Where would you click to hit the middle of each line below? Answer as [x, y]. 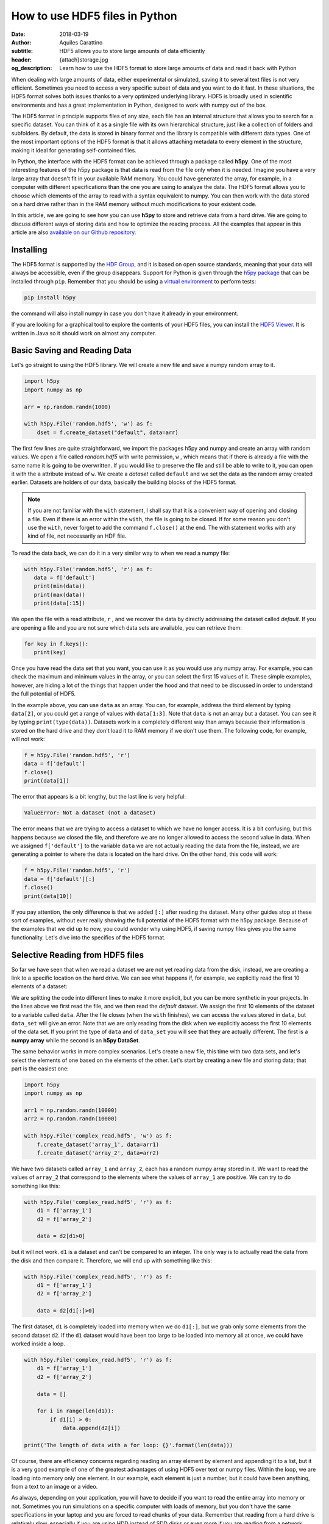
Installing [30, 250]
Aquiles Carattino [81, 42]
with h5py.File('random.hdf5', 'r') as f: [88, 569]
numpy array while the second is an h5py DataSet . [76, 1040]
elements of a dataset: [39, 986]
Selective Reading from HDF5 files [78, 955]
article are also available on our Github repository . [74, 232]
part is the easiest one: [40, 1068]
